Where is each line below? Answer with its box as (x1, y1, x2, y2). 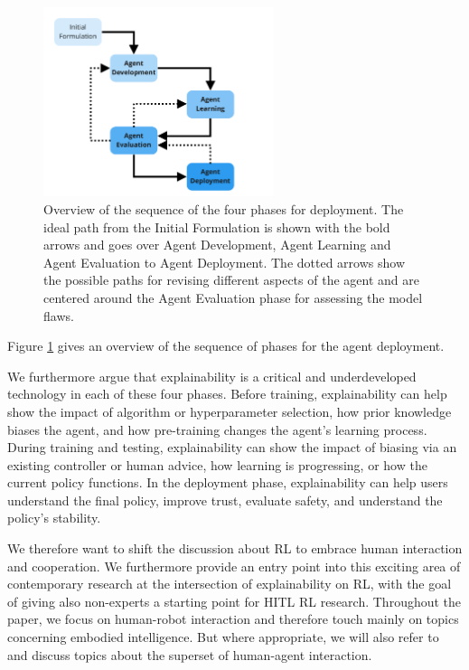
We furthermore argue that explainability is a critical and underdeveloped (7, 366, 417, 385)
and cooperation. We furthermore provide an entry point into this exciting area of (7, 556, 461, 575)
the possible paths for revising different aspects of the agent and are (43, 270, 419, 289)
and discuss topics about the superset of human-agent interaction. (7, 645, 372, 664)
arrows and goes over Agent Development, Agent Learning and (43, 235, 391, 254)
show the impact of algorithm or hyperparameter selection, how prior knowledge (7, 401, 452, 420)
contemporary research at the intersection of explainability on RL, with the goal (7, 574, 452, 593)
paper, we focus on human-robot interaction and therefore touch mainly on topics (7, 609, 459, 628)
